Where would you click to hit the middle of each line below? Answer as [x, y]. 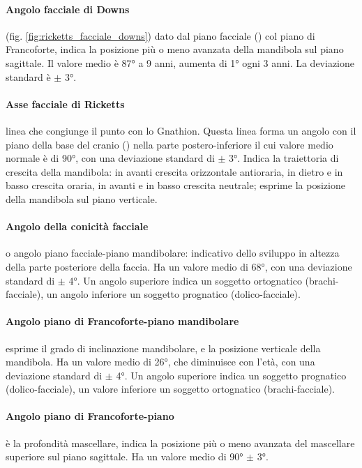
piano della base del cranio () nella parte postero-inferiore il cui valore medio [169, 144]
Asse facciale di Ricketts [65, 104]
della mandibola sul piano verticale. [82, 198]
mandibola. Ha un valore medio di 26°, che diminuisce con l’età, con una [160, 362]
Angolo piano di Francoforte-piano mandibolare [122, 321]
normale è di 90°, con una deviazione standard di [110, 158]
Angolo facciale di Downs [68, 9]
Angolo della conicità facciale [77, 226]
